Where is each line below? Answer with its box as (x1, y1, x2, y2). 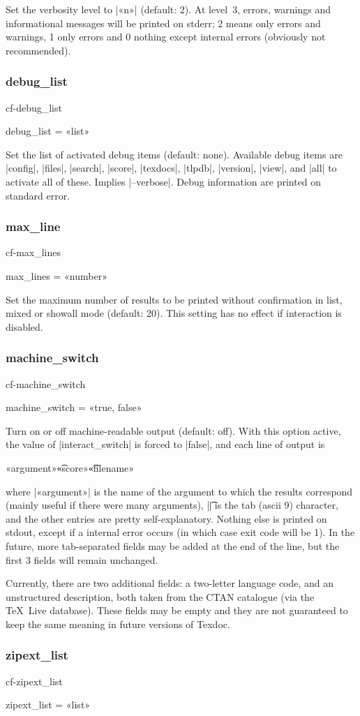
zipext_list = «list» (6, 697, 91, 712)
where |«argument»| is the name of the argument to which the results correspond (6, 484, 353, 498)
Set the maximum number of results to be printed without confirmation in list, (6, 292, 343, 306)
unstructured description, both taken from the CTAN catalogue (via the (6, 589, 315, 604)
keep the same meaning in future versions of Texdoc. (6, 616, 230, 631)
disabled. (6, 319, 43, 334)
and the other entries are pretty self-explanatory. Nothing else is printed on (6, 511, 327, 525)
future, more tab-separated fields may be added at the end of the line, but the (6, 538, 340, 553)
